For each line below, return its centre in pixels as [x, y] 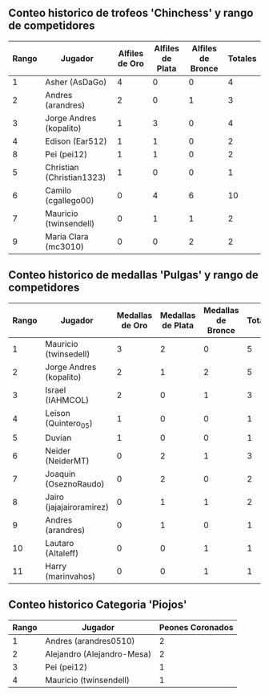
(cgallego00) [70, 200]
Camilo [58, 190]
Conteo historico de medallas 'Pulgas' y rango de [133, 275]
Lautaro [60, 543]
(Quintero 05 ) [69, 424]
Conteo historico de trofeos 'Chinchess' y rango [131, 13]
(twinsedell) [68, 354]
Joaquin [60, 474]
